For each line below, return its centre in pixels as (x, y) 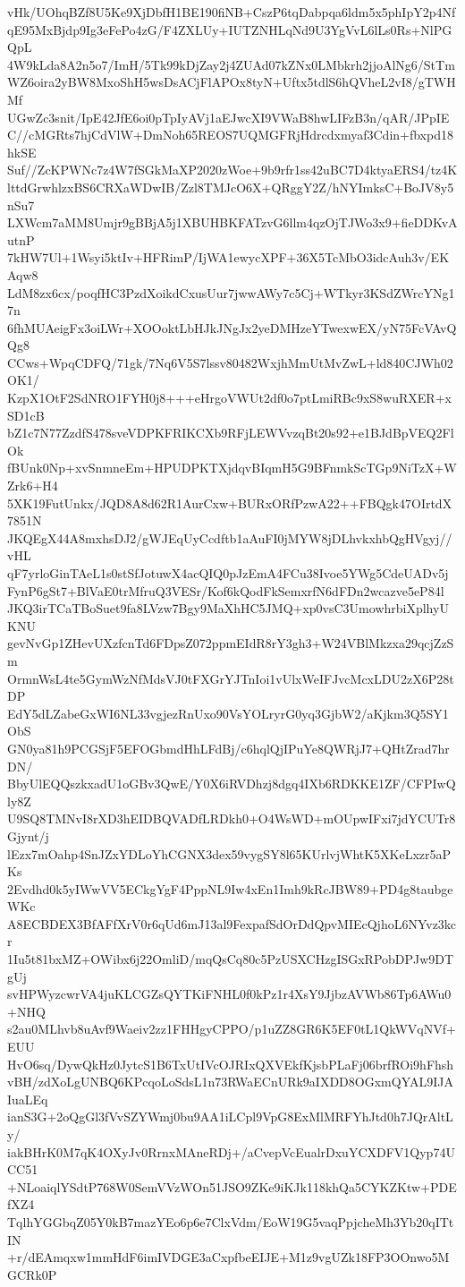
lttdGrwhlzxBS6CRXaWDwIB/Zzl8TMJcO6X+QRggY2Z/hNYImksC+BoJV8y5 (231, 187)
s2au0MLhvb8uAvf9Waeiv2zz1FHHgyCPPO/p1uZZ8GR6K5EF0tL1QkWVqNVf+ (232, 1029)
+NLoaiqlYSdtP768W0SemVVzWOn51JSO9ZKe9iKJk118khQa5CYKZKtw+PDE (232, 1186)
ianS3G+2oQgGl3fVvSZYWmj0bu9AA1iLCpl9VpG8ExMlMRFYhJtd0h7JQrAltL (230, 1117)
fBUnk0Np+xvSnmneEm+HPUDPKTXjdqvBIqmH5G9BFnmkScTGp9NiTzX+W (232, 468)
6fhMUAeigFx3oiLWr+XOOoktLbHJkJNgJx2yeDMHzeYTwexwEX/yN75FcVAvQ (232, 327)
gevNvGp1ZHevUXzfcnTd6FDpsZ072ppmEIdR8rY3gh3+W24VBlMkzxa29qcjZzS (231, 643)
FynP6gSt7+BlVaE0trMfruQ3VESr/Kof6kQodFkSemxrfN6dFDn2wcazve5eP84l (226, 590)
